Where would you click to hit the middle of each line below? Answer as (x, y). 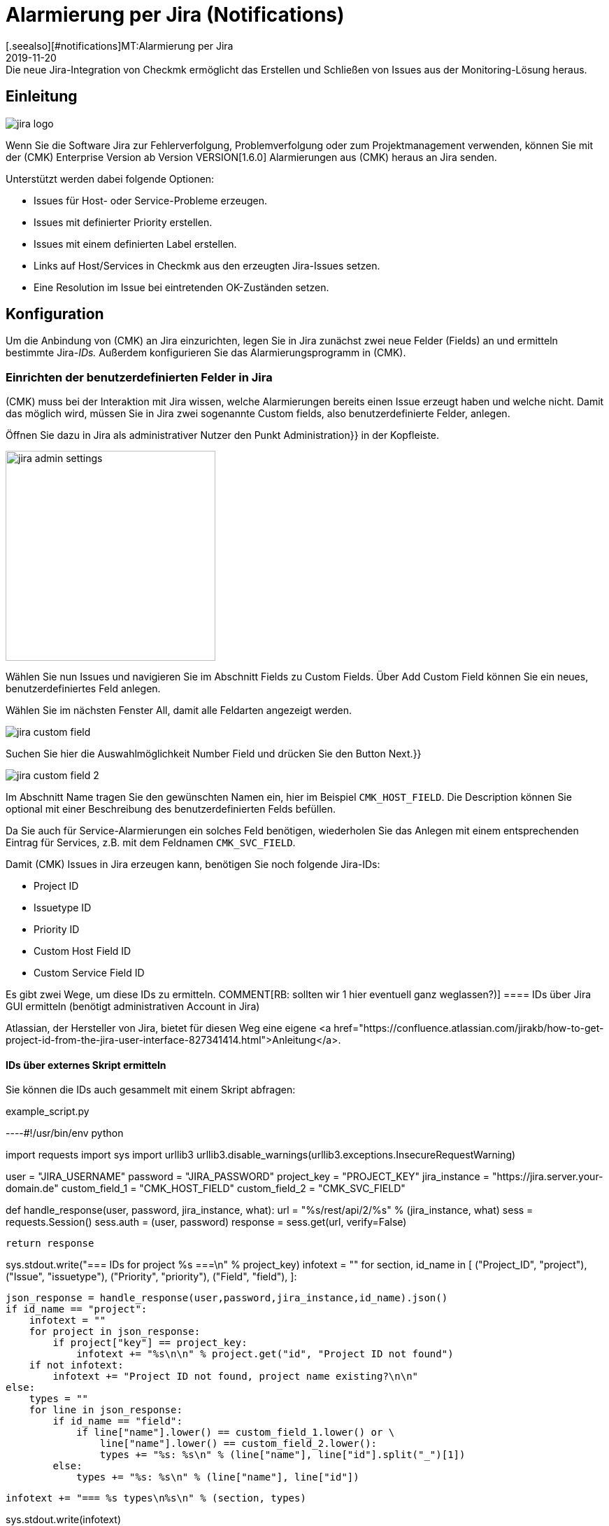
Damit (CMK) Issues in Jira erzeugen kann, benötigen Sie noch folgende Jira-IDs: (193, 864)
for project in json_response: (115, 1332)
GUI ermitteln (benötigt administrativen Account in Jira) (133, 1007)
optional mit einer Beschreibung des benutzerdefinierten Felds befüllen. (171, 809)
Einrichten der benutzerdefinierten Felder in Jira (139, 377)
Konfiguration (55, 314)
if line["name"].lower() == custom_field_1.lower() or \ (236, 1433)
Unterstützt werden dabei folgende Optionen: (110, 178)
